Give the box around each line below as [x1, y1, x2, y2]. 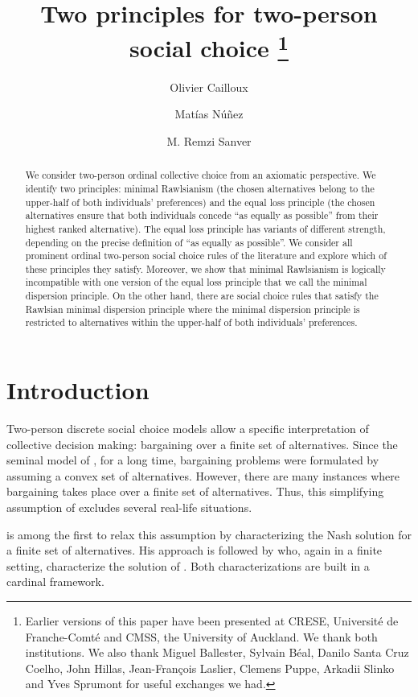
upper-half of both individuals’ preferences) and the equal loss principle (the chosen [25, 195, 375, 208]
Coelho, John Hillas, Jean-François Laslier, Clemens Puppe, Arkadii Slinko [25, 659, 395, 676]
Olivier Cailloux [170, 78, 248, 95]
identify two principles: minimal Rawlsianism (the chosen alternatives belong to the [25, 181, 375, 195]
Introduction [6, 373, 150, 406]
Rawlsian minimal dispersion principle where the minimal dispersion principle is [25, 302, 360, 316]
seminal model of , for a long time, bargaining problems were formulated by [6, 452, 379, 468]
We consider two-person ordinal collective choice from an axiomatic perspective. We [25, 168, 376, 182]
